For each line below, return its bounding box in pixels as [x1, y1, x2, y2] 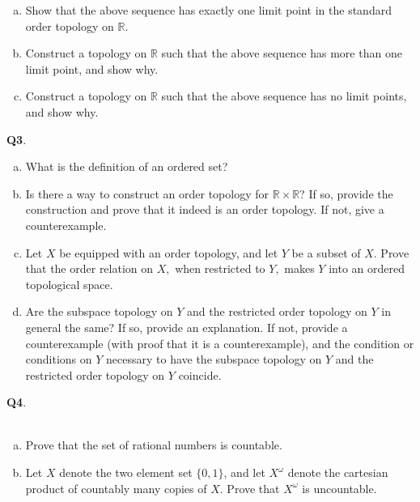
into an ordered [329, 260, 405, 277]
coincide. [178, 366, 222, 383]
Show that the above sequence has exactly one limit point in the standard [25, 2, 392, 18]
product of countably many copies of [25, 479, 207, 496]
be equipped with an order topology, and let [59, 244, 278, 261]
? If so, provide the [299, 185, 393, 202]
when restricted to [175, 260, 265, 277]
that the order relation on [25, 260, 154, 277]
